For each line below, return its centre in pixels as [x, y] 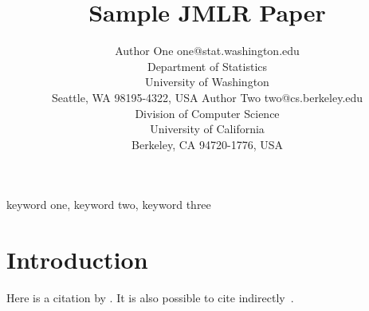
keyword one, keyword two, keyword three [109, 205]
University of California [207, 129]
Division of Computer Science [207, 113]
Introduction [77, 260]
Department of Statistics [207, 66]
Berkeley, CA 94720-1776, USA [207, 144]
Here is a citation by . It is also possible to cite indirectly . [150, 297]
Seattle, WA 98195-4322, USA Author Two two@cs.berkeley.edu [207, 97]
